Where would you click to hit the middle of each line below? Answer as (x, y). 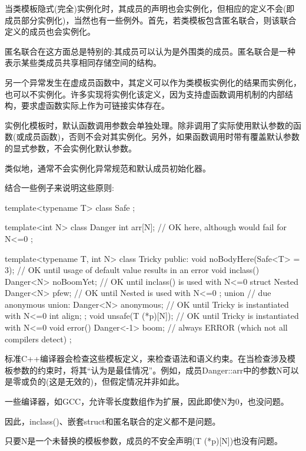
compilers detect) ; (38, 339)
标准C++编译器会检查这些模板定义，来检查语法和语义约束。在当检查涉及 (146, 359)
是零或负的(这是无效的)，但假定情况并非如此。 (94, 381)
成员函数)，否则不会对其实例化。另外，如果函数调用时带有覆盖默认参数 (162, 137)
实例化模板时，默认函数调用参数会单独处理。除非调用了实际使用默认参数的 (149, 125)
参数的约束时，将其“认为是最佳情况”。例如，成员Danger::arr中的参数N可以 (156, 370)
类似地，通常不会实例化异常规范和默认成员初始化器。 (108, 168)
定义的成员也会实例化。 (50, 31)
